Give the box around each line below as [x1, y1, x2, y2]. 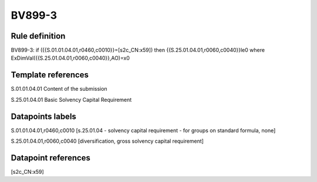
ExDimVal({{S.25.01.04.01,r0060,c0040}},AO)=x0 [11, 54, 130, 61]
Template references [11, 70, 89, 80]
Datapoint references [11, 153, 91, 163]
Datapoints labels [11, 111, 76, 121]
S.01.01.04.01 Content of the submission [11, 85, 108, 92]
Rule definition [11, 31, 66, 41]
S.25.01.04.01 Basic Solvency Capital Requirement [11, 96, 132, 103]
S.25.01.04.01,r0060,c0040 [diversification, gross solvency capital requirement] [11, 138, 204, 145]
